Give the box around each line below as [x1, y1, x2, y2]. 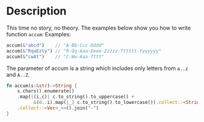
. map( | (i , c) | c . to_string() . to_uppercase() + [17, 94, 135, 100]
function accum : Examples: [6, 30, 71, 37]
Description [6, 4, 67, 18]
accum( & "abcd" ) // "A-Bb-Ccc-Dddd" [6, 42, 104, 48]
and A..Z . [6, 71, 30, 78]
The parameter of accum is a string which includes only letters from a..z [6, 65, 188, 72]
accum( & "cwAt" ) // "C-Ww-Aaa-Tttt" [6, 53, 104, 60]
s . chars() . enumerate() [17, 88, 75, 94]
